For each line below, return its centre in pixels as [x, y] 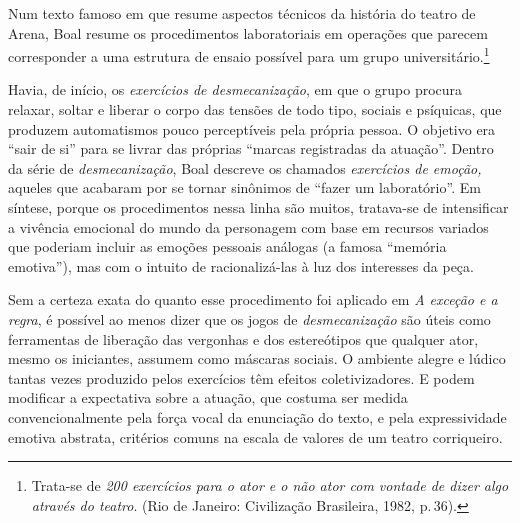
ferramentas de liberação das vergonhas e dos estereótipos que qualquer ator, [243, 338]
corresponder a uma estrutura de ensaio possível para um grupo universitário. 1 [249, 54]
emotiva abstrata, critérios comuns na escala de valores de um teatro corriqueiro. [255, 436]
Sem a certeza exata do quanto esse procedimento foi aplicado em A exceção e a [253, 299]
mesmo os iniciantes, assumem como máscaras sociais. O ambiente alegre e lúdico [257, 358]
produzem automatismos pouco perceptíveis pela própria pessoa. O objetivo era [252, 128]
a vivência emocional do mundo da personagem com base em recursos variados [248, 226]
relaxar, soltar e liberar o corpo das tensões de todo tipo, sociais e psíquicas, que [255, 109]
